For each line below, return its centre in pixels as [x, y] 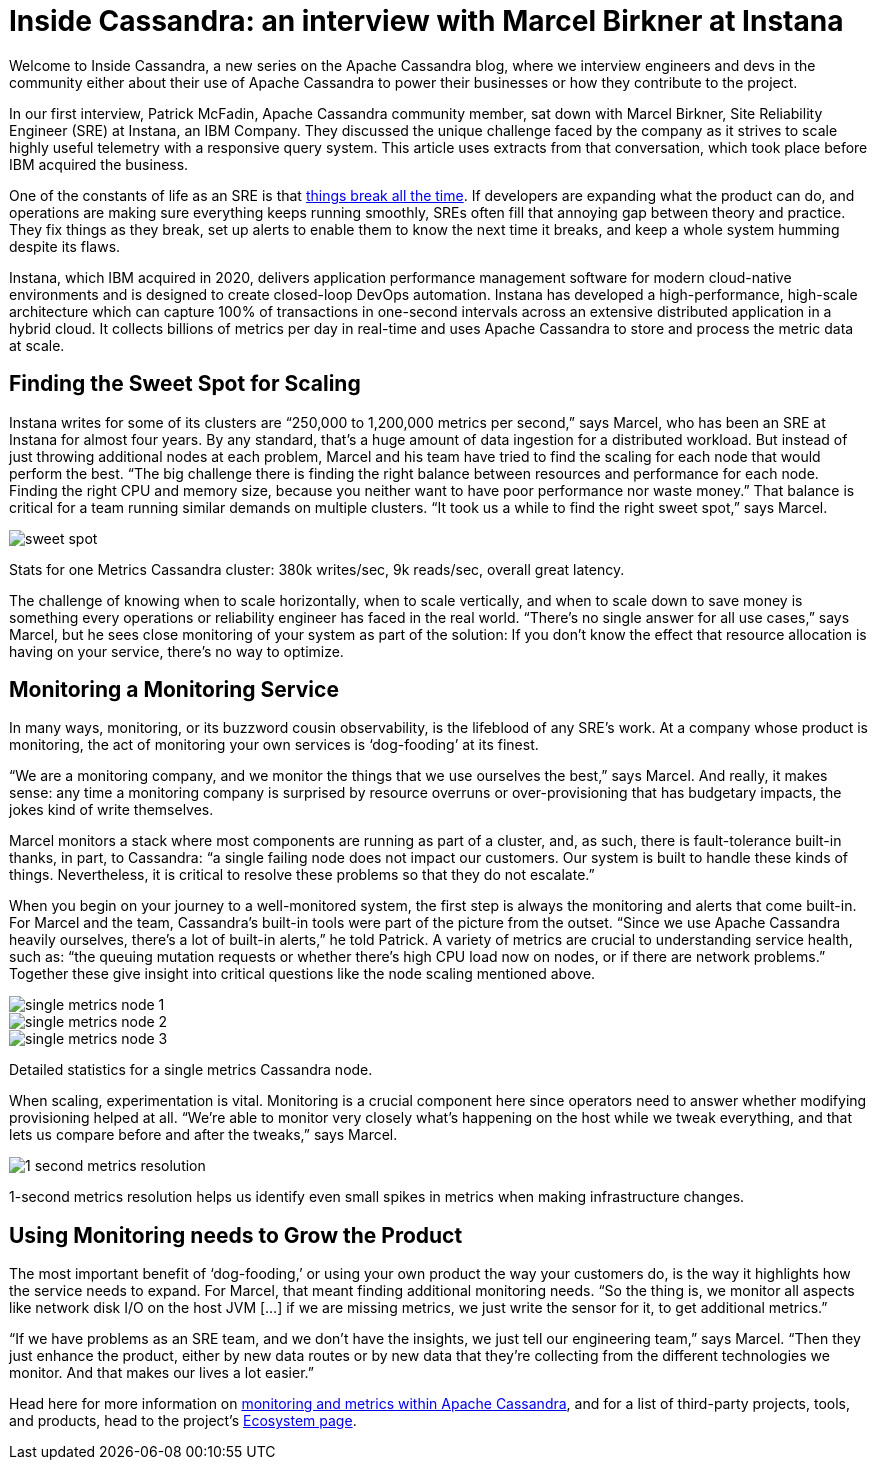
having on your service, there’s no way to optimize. [176, 651]
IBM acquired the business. [99, 164]
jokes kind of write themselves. [111, 810]
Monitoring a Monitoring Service [174, 690]
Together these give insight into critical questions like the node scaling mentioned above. [302, 974]
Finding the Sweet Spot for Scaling [185, 384]
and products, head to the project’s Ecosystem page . [183, 1421]
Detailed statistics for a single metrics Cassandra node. [191, 1070]
